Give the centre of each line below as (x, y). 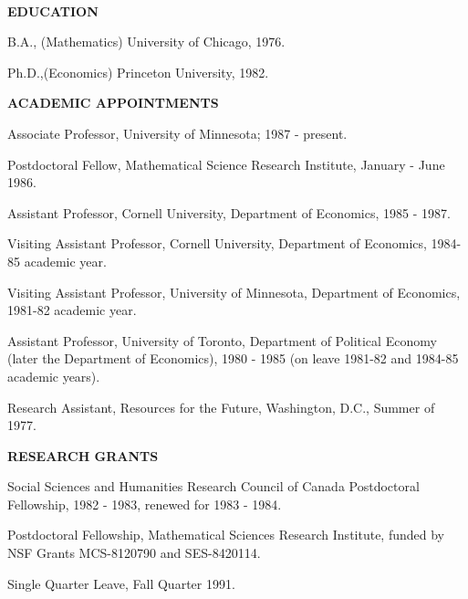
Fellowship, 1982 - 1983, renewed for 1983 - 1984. (145, 504)
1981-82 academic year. (72, 310)
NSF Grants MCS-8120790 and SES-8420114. (134, 553)
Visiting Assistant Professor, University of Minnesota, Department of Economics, (234, 292)
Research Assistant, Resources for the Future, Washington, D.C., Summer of (221, 407)
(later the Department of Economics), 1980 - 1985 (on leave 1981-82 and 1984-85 (233, 358)
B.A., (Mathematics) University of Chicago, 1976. (146, 42)
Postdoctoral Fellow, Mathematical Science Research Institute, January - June (226, 164)
